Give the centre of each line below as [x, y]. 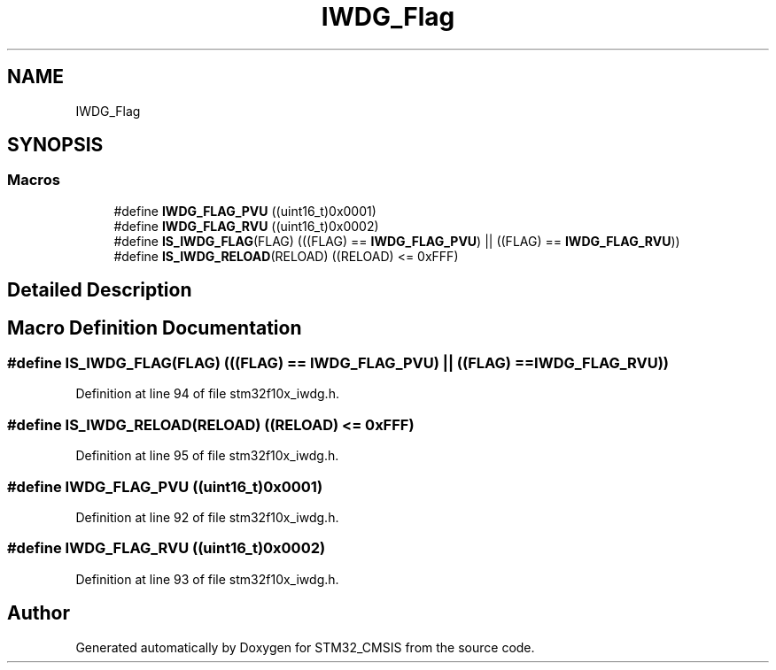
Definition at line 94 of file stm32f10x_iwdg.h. [207, 394]
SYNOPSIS [55, 145]
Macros [34, 180]
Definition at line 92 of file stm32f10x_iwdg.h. [207, 517]
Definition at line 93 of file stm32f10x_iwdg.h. [207, 579]
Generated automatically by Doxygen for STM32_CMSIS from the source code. [305, 647]
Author [39, 613]
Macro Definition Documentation [155, 327]
